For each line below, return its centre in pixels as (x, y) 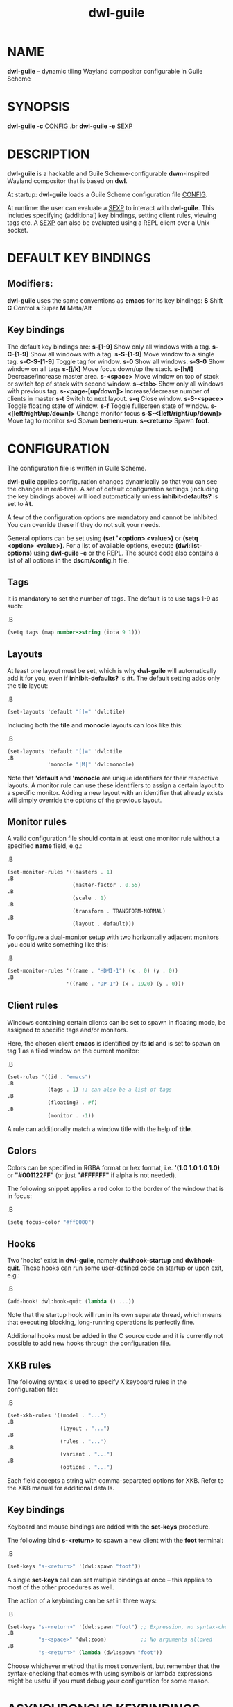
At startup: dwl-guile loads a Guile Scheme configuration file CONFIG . (107, 194)
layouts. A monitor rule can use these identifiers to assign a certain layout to (116, 785)
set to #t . (20, 503)
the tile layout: (28, 686)
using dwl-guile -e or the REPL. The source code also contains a (126, 553)
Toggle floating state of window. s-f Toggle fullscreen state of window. (108, 406)
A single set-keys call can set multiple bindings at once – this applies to (110, 1580)
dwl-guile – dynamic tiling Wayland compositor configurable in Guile (105, 71)
